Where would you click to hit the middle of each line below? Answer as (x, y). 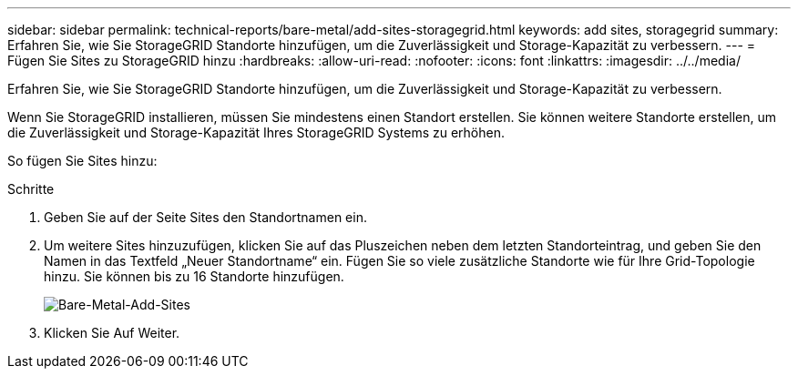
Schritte (31, 189)
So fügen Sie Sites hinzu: (82, 161)
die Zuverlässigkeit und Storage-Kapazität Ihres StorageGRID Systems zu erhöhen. (256, 132)
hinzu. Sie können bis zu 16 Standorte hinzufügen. (194, 276)
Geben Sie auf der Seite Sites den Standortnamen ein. (205, 217)
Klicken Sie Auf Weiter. (112, 333)
